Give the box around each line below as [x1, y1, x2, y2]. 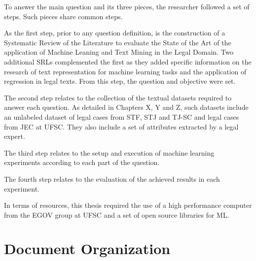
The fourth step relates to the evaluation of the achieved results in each [4, 173, 220, 184]
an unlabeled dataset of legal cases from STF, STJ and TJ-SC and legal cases [4, 111, 239, 122]
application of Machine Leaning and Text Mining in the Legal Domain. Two [4, 47, 234, 57]
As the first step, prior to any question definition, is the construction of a [4, 28, 225, 38]
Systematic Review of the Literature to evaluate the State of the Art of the [4, 37, 231, 47]
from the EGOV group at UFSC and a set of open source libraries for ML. [4, 209, 229, 220]
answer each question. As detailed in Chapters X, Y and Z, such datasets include [4, 102, 249, 112]
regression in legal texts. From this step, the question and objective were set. [4, 76, 236, 86]
